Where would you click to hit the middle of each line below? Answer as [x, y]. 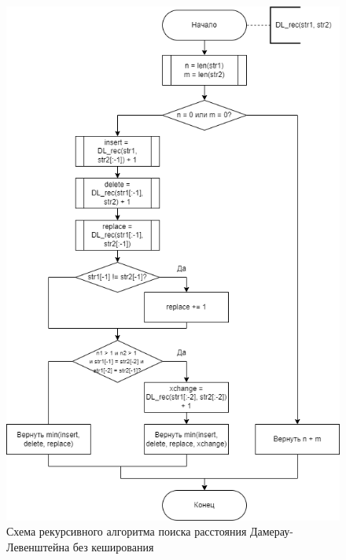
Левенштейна [38, 546]
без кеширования [113, 546]
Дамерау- [271, 531]
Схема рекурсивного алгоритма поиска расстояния [127, 531]
